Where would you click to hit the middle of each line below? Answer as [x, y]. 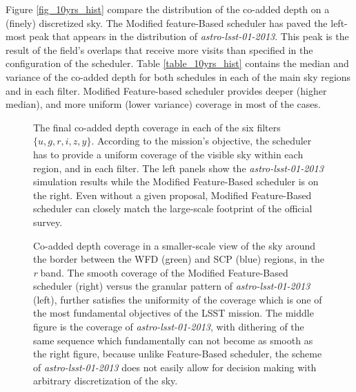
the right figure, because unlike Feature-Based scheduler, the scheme [178, 354]
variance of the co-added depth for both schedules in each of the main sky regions [178, 76]
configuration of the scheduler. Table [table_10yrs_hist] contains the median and [177, 63]
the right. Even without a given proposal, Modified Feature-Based [172, 195]
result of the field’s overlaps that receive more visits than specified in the [159, 49]
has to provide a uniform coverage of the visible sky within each [168, 154]
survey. [48, 222]
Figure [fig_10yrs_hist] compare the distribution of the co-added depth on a [168, 9]
